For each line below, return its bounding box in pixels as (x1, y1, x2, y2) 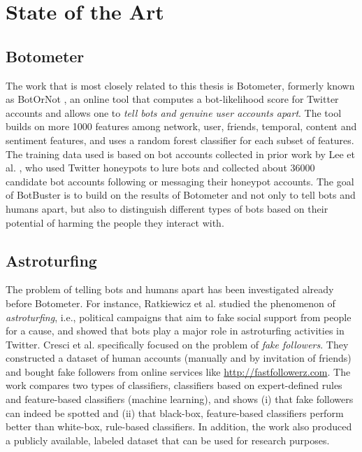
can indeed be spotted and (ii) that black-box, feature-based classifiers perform (6, 405, 344, 420)
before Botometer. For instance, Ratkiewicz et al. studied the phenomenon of (6, 295, 335, 310)
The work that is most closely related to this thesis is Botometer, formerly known (6, 78, 355, 92)
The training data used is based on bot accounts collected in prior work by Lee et (6, 146, 355, 161)
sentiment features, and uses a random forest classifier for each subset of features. (6, 132, 354, 147)
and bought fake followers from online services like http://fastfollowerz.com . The (6, 364, 351, 379)
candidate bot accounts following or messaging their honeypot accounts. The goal (6, 174, 354, 188)
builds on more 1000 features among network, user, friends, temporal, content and (6, 119, 357, 134)
